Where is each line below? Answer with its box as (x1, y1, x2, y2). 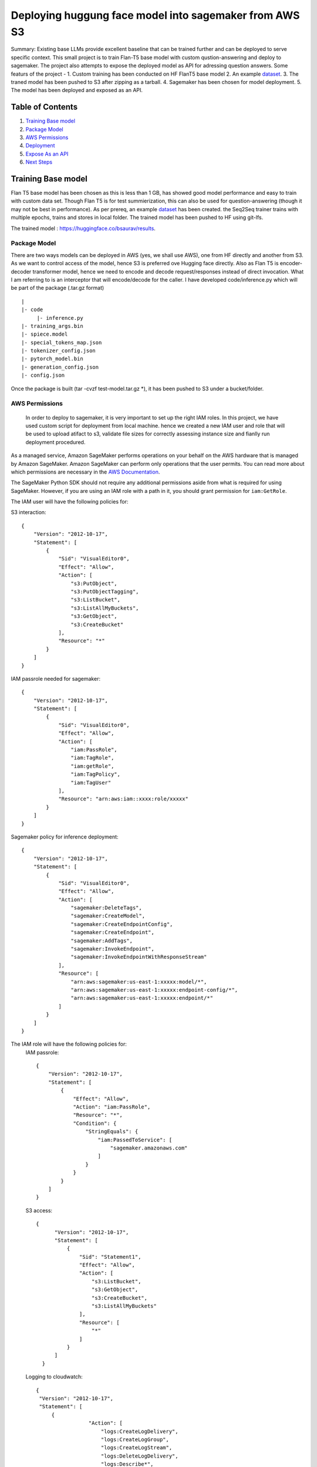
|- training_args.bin (21, 323, 83, 329)
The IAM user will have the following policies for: (11, 498, 129, 505)
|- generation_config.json (21, 364, 99, 370)
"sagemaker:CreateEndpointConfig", (70, 921, 173, 927)
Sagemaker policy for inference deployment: (11, 833, 119, 840)
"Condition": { (73, 1120, 117, 1127)
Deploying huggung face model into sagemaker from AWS (11, 9, 300, 22)
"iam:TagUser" (70, 779, 112, 786)
